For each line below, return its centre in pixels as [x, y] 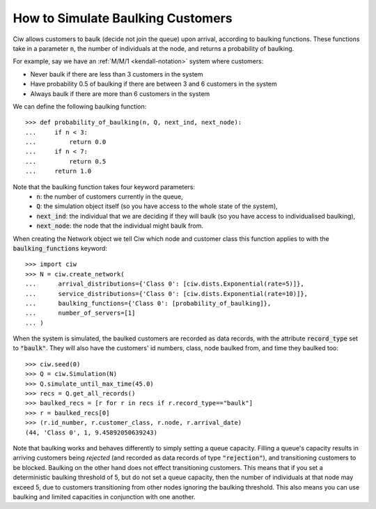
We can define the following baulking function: [80, 106]
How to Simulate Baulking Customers [123, 18]
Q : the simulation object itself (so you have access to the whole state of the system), [157, 206]
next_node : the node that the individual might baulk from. [120, 226]
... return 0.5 [66, 161]
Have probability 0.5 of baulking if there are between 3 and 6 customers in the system [154, 84]
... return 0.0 [66, 142]
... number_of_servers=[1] [80, 313]
